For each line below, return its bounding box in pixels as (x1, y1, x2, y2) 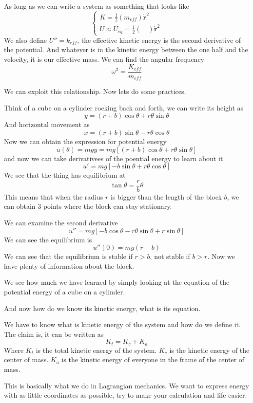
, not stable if (150, 251, 190, 261)
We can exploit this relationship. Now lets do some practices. (4, 86, 186, 96)
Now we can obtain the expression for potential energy (4, 136, 167, 146)
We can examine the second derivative (4, 217, 118, 227)
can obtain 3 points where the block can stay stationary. (4, 201, 172, 211)
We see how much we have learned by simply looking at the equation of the (4, 277, 230, 287)
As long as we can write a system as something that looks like (4, 1, 189, 11)
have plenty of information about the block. (4, 260, 134, 271)
